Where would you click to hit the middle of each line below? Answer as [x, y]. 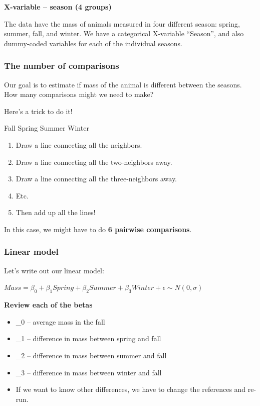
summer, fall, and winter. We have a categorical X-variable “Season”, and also [124, 33]
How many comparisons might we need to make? [79, 94]
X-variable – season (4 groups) [58, 7]
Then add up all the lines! [56, 212]
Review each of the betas [48, 305]
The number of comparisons [62, 66]
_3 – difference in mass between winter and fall [89, 372]
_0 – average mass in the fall [60, 321]
